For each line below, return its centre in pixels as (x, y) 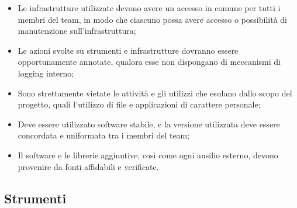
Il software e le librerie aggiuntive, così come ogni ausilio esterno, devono (148, 155)
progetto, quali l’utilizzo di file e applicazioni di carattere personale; (139, 104)
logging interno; (46, 73)
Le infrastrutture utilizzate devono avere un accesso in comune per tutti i (149, 8)
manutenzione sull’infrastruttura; (77, 31)
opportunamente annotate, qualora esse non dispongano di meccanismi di (149, 62)
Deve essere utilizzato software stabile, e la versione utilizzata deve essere (149, 124)
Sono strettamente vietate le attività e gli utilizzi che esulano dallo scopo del (155, 93)
